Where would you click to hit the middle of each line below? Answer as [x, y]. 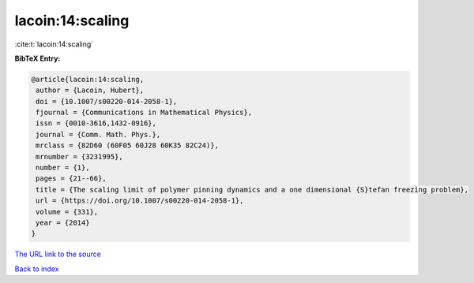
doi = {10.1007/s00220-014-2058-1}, [107, 101]
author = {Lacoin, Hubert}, [90, 90]
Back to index [37, 269]
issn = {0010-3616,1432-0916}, [96, 123]
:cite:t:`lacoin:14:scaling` [54, 44]
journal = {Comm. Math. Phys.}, [98, 134]
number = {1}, [63, 168]
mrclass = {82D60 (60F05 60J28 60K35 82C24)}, [127, 145]
